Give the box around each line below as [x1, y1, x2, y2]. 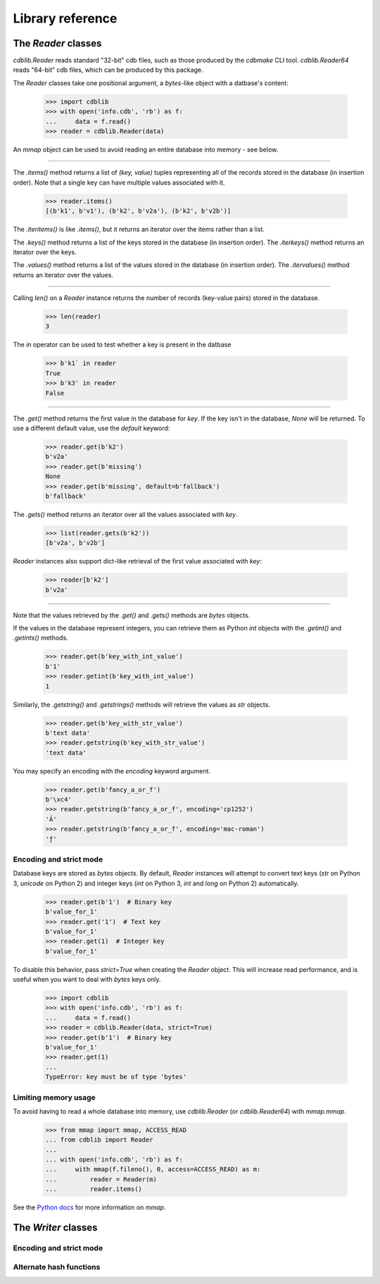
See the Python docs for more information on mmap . [13, 1203, 166, 1211]
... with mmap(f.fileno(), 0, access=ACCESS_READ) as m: [45, 1166, 261, 1173]
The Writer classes [13, 1222, 98, 1234]
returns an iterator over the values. [13, 270, 114, 279]
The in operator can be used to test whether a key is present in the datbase [13, 340, 232, 349]
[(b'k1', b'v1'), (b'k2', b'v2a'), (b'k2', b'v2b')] [45, 207, 232, 215]
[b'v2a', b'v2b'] [45, 539, 106, 547]
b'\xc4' [45, 796, 72, 804]
